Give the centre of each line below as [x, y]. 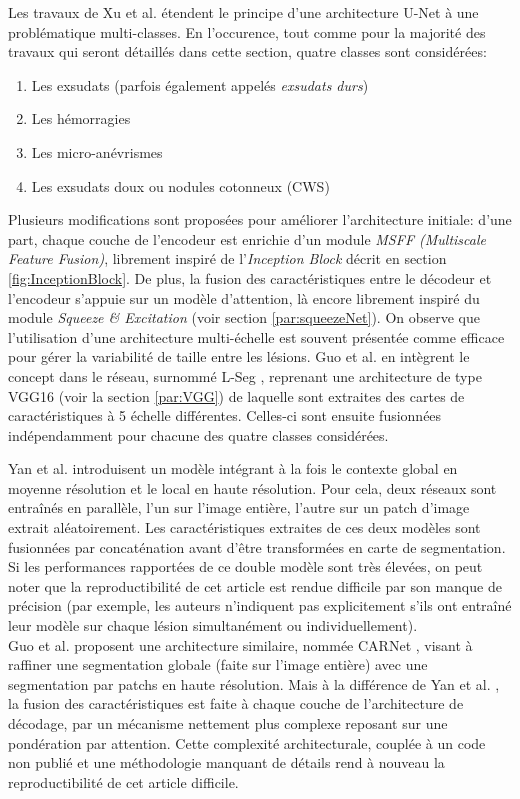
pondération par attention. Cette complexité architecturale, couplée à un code [247, 742]
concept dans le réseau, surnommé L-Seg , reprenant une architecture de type [245, 375]
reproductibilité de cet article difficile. [123, 781]
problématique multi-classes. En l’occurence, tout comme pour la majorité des [247, 31]
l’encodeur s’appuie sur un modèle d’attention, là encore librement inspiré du [244, 297]
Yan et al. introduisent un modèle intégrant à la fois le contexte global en [233, 468]
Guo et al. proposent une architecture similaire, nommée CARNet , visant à [240, 644]
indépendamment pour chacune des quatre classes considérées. [198, 434]
